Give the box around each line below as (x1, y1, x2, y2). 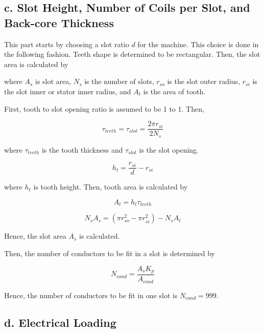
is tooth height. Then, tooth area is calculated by (33, 181, 188, 192)
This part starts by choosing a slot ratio (4, 38, 129, 49)
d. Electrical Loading (4, 315, 116, 330)
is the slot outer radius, (167, 76, 241, 87)
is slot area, (35, 76, 71, 87)
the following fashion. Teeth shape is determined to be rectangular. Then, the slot (4, 49, 260, 59)
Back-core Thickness (4, 14, 114, 30)
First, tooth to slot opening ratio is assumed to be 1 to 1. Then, (4, 103, 204, 114)
